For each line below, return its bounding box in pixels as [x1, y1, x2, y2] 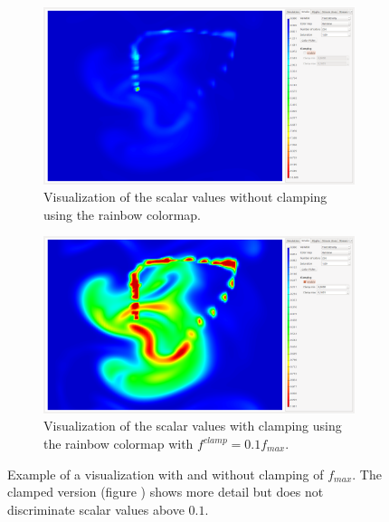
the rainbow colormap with [43, 434, 194, 452]
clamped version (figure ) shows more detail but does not [7, 482, 324, 501]
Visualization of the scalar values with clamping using [43, 416, 342, 435]
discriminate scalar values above [7, 499, 185, 518]
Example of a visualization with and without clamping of [7, 464, 324, 483]
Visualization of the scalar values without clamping [43, 187, 327, 206]
